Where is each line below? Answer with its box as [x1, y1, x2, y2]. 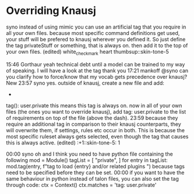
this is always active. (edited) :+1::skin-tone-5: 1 [6, 139, 121, 146]
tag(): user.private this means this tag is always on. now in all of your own [6, 102, 182, 109]
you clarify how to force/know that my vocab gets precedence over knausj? [6, 73, 188, 80]
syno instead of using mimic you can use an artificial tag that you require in [6, 23, 186, 30]
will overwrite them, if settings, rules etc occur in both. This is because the [6, 126, 185, 133]
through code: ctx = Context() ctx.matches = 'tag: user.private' [6, 181, 157, 188]
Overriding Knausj [6, 4, 96, 17]
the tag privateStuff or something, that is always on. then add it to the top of [6, 42, 188, 49]
